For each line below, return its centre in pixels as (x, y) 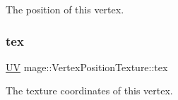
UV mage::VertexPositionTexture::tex (87, 67)
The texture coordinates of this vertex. (89, 90)
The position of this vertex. (65, 9)
